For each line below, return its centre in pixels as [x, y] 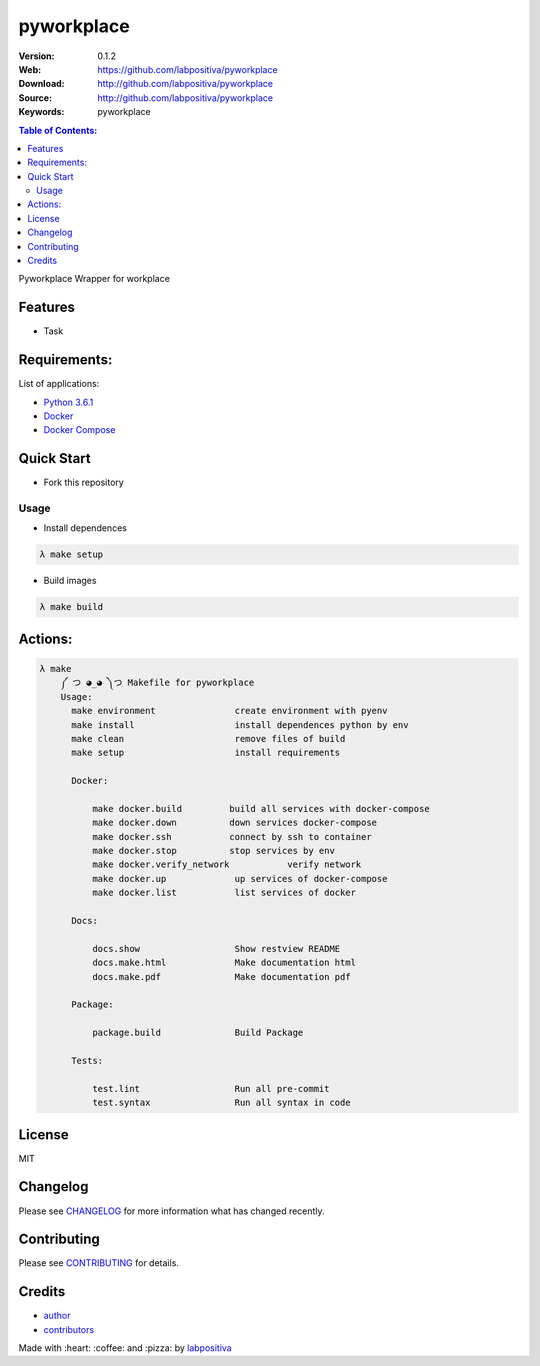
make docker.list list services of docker [224, 893]
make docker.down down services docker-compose [234, 823]
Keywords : [41, 112]
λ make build [71, 607]
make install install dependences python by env [240, 724]
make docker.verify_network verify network [226, 864]
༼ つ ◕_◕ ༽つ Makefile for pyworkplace [157, 683]
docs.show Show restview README [216, 948]
